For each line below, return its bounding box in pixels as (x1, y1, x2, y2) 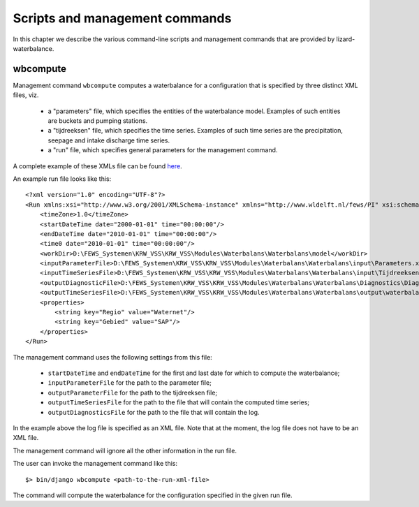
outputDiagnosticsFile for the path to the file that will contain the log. (47, 408, 260, 416)
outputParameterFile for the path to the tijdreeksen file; (47, 388, 218, 397)
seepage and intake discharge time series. (47, 136, 170, 145)
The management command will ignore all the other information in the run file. (13, 446, 237, 455)
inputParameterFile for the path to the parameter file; (47, 379, 212, 387)
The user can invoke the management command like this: (13, 460, 178, 468)
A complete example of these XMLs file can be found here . (13, 161, 182, 170)
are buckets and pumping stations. (47, 117, 148, 125)
